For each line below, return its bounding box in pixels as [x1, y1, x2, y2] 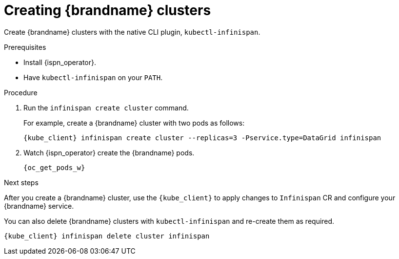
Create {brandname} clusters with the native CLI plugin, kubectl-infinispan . [4, 27, 260, 36]
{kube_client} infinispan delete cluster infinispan [4, 232, 210, 240]
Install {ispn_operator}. [23, 58, 96, 66]
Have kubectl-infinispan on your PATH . [23, 73, 163, 82]
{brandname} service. [4, 201, 74, 210]
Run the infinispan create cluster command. [23, 103, 189, 112]
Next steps [4, 178, 39, 187]
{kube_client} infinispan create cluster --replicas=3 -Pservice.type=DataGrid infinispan [23, 133, 381, 142]
